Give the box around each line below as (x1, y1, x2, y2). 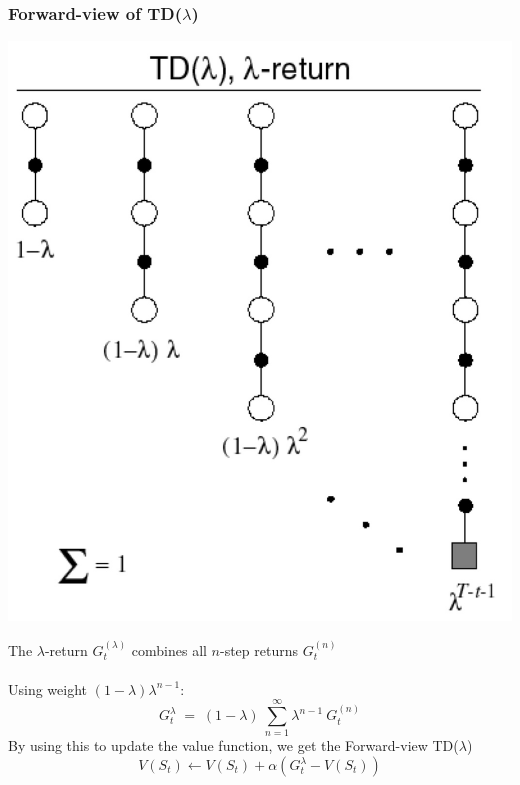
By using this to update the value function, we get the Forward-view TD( (8, 735, 459, 756)
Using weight (8, 678, 88, 699)
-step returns (219, 639, 298, 660)
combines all (131, 639, 207, 660)
